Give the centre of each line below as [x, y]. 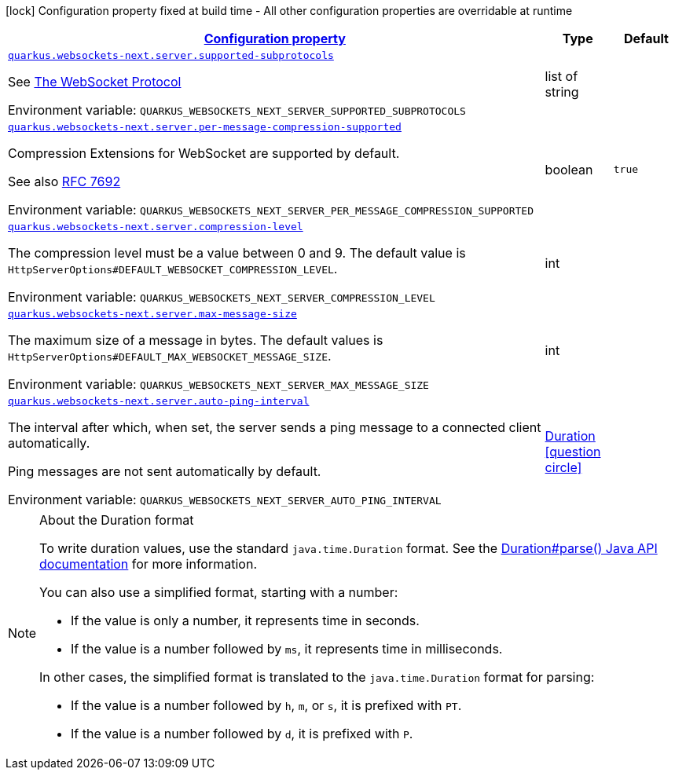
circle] [563, 467]
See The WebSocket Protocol [95, 82]
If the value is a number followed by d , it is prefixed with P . [242, 734]
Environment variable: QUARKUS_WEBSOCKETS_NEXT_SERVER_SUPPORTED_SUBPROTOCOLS [237, 110]
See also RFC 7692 [64, 181]
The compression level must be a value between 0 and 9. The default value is [237, 253]
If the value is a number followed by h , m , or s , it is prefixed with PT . [266, 705]
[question [573, 451]
